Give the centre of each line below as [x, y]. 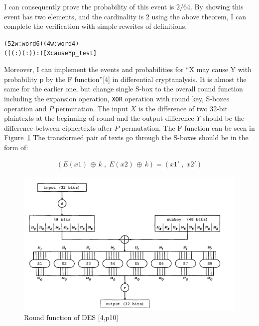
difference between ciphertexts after [58, 127]
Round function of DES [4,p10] [71, 317]
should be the [224, 118]
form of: [16, 147]
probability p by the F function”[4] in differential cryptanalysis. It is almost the [125, 79]
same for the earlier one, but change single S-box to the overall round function [124, 89]
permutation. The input [92, 108]
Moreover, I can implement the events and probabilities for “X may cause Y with [128, 69]
